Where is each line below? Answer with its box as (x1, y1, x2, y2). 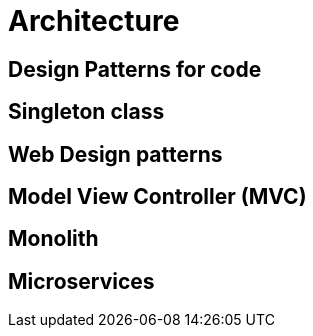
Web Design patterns (8, 141, 223, 167)
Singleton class (8, 99, 165, 125)
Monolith (8, 226, 99, 252)
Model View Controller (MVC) (8, 184, 307, 210)
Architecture (8, 4, 180, 38)
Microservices (8, 268, 155, 294)
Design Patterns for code (8, 56, 262, 82)
